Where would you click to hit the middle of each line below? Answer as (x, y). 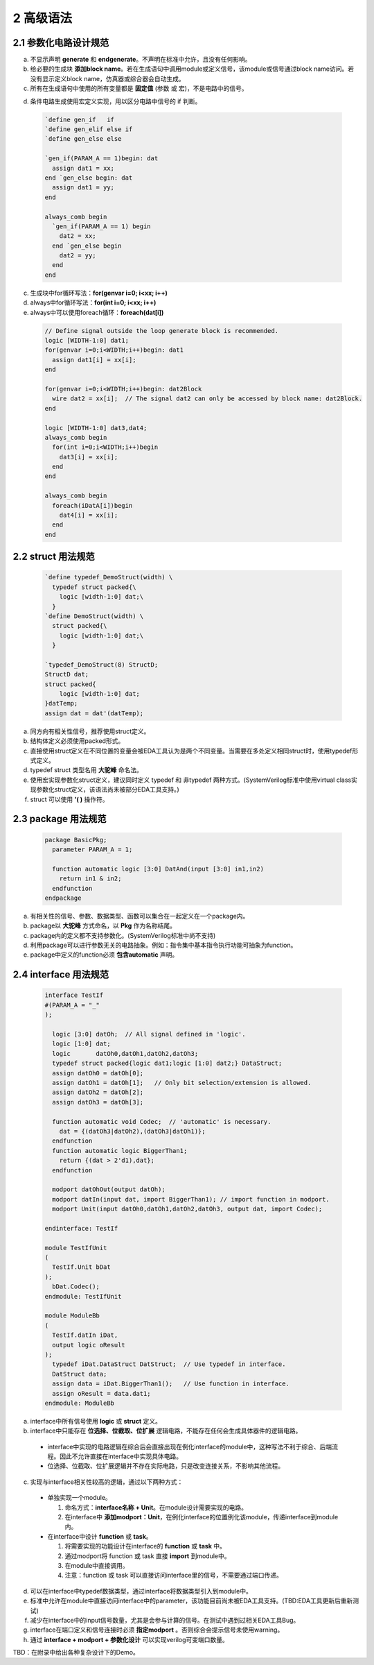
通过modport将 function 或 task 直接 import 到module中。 (148, 1556)
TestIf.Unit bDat (81, 1267)
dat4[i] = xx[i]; (89, 515)
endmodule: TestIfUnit (83, 1296)
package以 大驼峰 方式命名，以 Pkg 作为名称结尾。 (103, 925)
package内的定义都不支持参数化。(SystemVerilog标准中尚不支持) (123, 935)
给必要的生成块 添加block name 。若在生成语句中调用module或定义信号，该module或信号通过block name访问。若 (192, 69)
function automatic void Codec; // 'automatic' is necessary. (162, 1121)
